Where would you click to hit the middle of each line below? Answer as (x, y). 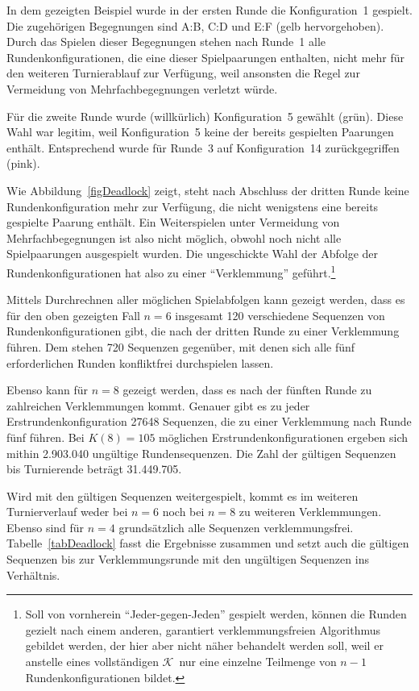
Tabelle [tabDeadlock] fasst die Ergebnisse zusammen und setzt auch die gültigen (208, 543)
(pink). (23, 163)
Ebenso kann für (48, 390)
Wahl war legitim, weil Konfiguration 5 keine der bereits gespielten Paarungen (200, 132)
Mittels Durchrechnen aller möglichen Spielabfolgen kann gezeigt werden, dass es (206, 300)
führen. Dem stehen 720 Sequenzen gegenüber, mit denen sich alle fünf (181, 346)
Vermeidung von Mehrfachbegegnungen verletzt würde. (142, 88)
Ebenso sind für (46, 527)
